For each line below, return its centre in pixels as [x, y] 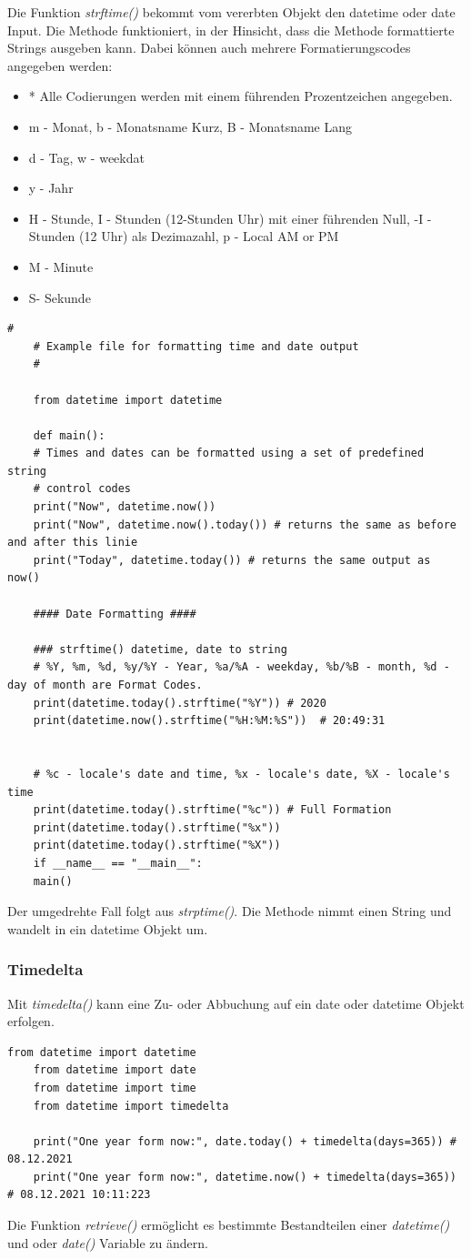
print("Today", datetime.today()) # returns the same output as [232, 560]
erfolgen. [31, 1021]
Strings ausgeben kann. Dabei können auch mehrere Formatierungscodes [209, 48]
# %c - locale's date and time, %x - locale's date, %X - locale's [241, 774]
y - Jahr [51, 188]
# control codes [82, 489]
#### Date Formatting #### [115, 614]
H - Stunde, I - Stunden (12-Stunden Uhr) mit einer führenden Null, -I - [230, 218]
